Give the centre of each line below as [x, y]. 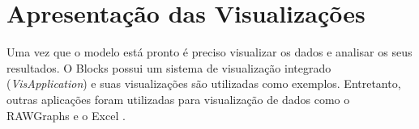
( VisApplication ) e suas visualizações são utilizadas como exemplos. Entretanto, [204, 83]
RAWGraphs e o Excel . [66, 115]
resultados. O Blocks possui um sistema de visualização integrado [169, 67]
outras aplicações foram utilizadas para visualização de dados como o [178, 99]
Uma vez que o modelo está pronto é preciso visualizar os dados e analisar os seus [209, 52]
